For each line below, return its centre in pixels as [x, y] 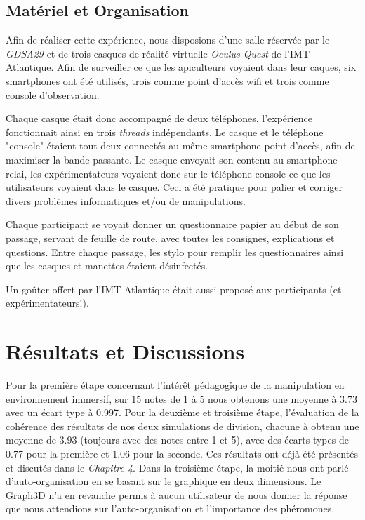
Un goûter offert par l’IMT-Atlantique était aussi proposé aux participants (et [174, 289]
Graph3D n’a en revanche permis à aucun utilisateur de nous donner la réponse [177, 494]
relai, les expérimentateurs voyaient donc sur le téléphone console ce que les [168, 173]
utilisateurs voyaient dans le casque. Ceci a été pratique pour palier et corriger [174, 187]
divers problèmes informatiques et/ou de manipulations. [126, 200]
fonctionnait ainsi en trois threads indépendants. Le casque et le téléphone [165, 132]
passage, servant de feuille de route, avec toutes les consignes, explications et [170, 238]
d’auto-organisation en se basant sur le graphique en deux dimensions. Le [164, 481]
